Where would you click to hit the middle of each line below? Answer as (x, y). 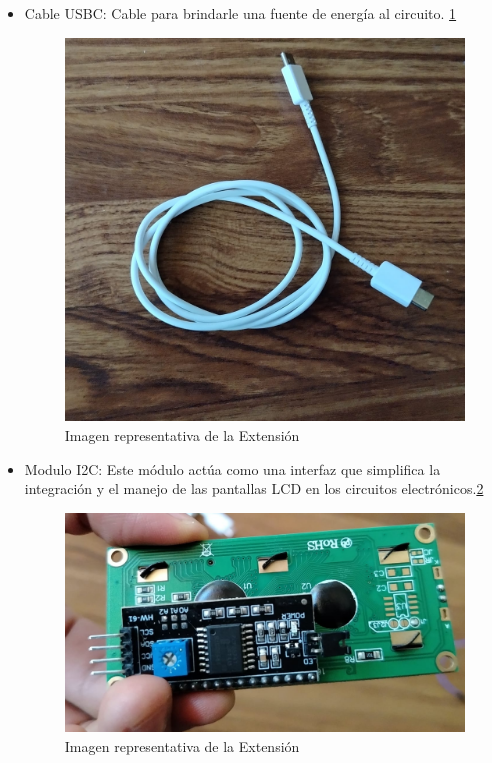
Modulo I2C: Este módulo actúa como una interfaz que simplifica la (232, 468)
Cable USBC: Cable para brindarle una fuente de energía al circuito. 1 (240, 13)
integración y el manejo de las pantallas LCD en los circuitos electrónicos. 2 (254, 488)
